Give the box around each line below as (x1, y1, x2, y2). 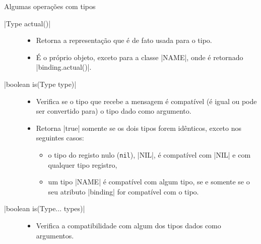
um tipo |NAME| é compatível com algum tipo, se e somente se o (48, 176, 250, 187)
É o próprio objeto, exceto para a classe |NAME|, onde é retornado (36, 52, 243, 62)
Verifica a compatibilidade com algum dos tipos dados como (36, 220, 221, 230)
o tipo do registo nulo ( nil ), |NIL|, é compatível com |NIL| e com (48, 149, 251, 160)
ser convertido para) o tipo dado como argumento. (36, 106, 191, 116)
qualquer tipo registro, (48, 159, 117, 170)
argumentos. (36, 230, 74, 240)
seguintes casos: (36, 132, 84, 143)
